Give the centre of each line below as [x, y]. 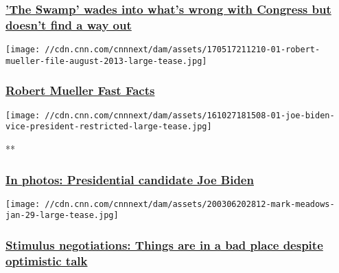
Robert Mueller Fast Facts [80, 90]
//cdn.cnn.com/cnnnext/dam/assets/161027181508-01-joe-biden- [190, 115]
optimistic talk [47, 260]
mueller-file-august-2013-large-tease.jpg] [106, 61]
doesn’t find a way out [69, 24]
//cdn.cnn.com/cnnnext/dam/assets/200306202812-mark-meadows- [190, 204]
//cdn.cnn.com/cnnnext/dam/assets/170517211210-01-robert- [183, 50]
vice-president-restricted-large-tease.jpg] [109, 127]
